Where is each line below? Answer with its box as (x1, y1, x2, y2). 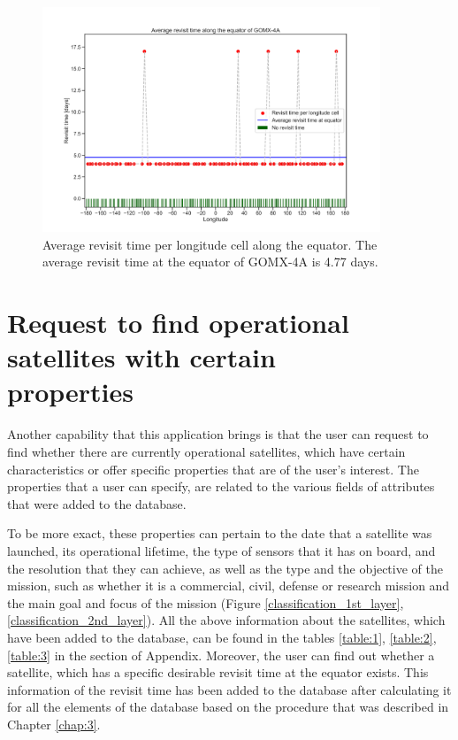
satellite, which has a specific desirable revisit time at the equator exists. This (7, 663, 429, 682)
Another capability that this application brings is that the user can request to (7, 425, 429, 443)
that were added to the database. (7, 494, 187, 513)
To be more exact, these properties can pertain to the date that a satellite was (7, 524, 432, 543)
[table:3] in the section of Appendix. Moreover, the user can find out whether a (7, 645, 435, 664)
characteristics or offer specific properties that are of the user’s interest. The (7, 459, 419, 478)
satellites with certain (7, 339, 276, 375)
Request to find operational (7, 304, 349, 341)
